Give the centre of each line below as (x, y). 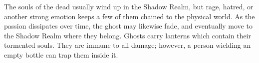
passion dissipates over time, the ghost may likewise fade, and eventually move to (128, 26)
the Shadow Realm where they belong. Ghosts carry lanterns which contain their (128, 35)
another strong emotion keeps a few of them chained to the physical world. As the (129, 16)
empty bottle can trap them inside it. (61, 54)
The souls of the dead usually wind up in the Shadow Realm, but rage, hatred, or (129, 6)
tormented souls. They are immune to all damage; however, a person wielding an (128, 45)
